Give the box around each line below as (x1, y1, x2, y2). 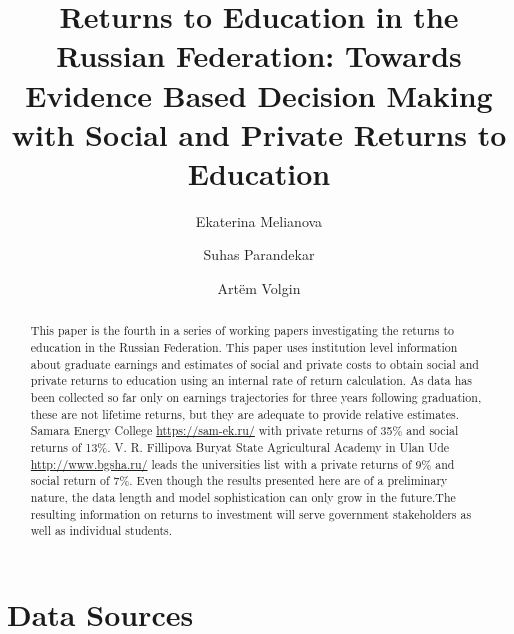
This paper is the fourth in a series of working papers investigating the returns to (30, 322, 454, 339)
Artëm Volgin (217, 278, 301, 299)
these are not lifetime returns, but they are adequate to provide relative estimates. (30, 405, 459, 422)
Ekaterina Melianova (195, 210, 323, 231)
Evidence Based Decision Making (25, 74, 493, 115)
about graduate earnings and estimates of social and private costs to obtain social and (30, 355, 479, 372)
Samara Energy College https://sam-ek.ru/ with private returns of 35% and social (30, 422, 459, 439)
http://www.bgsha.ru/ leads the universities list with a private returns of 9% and (30, 455, 455, 472)
